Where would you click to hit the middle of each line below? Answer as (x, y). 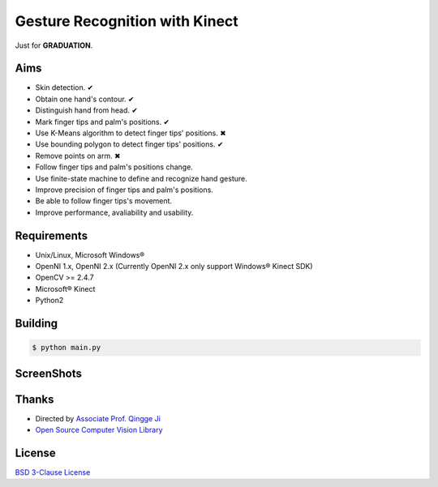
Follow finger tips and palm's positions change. (114, 167)
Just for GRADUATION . (54, 45)
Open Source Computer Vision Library (99, 430)
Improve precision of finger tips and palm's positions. (125, 190)
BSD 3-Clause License (53, 472)
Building (36, 324)
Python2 (49, 301)
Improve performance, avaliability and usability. (114, 212)
